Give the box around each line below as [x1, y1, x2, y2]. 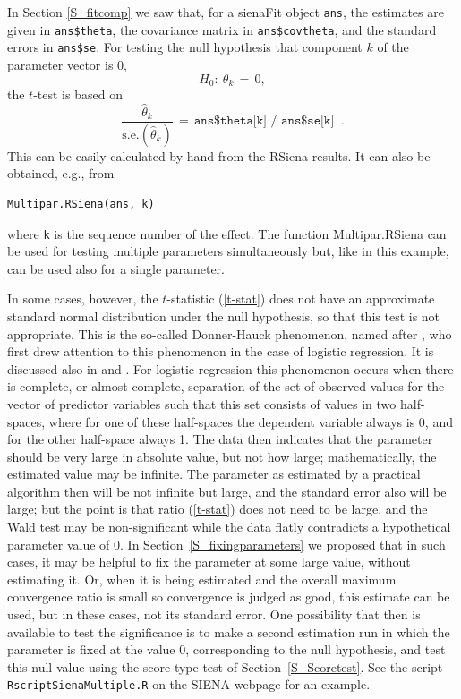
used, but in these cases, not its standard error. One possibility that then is [7, 605, 421, 624]
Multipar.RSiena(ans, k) [7, 197, 155, 210]
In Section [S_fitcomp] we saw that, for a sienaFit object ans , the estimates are [7, 3, 444, 21]
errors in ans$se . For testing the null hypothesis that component [7, 38, 363, 56]
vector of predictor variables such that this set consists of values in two [7, 394, 397, 413]
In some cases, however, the [7, 289, 158, 308]
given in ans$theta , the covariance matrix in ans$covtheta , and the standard [7, 20, 437, 38]
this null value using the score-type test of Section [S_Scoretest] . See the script [7, 657, 443, 676]
